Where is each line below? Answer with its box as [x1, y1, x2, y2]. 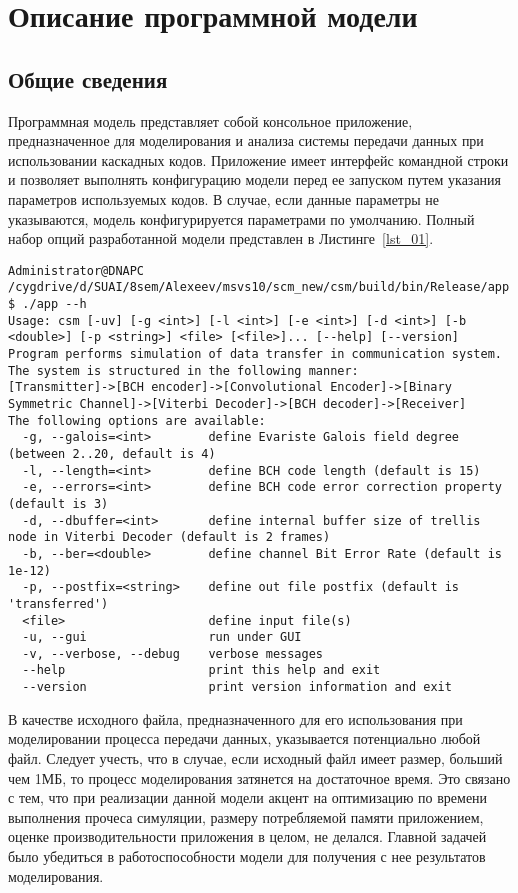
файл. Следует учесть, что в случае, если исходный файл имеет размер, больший [8, 747, 503, 768]
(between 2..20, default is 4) [8, 446, 216, 461]
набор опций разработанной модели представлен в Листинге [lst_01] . [8, 228, 434, 249]
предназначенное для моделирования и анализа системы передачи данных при [8, 130, 484, 151]
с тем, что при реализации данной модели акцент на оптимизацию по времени [8, 787, 488, 808]
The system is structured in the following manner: [8, 363, 359, 378]
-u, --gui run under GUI [22, 630, 302, 645]
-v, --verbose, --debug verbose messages [22, 646, 323, 661]
